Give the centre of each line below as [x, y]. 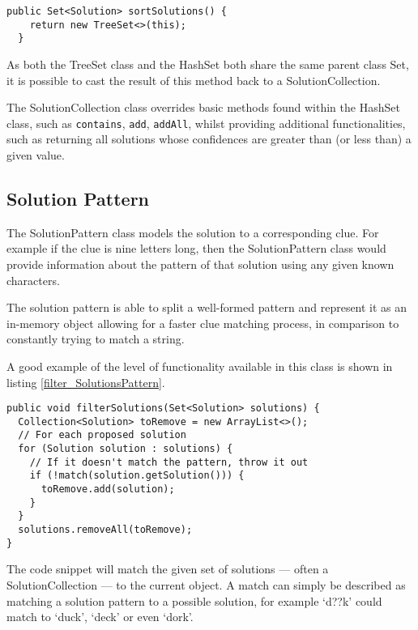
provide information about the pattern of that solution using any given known [200, 264]
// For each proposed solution [102, 435]
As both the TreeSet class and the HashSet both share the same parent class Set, [208, 64]
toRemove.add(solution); [108, 490]
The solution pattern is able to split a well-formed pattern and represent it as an [207, 307]
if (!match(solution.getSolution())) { [137, 476]
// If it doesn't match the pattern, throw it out [169, 462]
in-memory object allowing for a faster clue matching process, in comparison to [203, 323]
